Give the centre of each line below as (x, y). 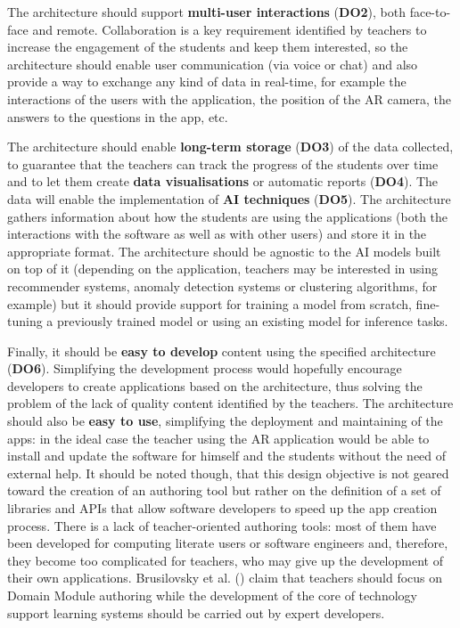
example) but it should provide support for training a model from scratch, (209, 303)
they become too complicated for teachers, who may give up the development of (225, 560)
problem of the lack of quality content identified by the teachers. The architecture (230, 403)
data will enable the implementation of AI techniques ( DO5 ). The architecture (229, 198)
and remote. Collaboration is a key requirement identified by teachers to (230, 29)
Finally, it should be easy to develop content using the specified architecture (222, 351)
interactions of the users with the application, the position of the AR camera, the (230, 98)
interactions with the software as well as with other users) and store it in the (217, 234)
